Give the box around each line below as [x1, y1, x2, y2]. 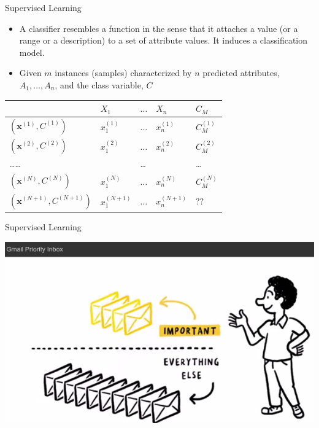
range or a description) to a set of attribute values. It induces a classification [19, 34, 308, 47]
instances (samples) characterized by [55, 66, 192, 79]
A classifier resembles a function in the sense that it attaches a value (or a [19, 21, 298, 34]
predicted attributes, [202, 66, 280, 79]
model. [19, 45, 45, 58]
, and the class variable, [55, 78, 144, 91]
